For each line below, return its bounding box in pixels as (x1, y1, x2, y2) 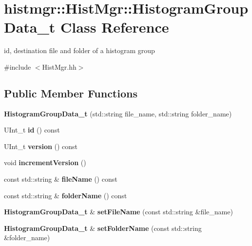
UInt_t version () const (4, 141, 78, 151)
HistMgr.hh (42, 61, 77, 72)
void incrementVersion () (4, 157, 86, 168)
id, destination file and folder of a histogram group (4, 45, 155, 56)
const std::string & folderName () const (4, 190, 127, 200)
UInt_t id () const (4, 125, 60, 135)
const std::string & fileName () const (4, 174, 117, 184)
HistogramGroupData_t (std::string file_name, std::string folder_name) (4, 108, 232, 118)
